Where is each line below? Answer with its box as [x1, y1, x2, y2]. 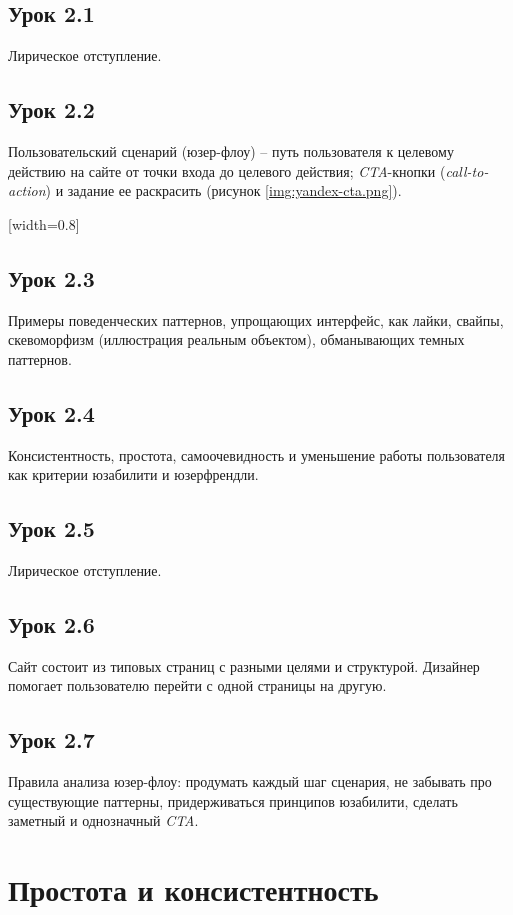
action [8, 180, 46, 201]
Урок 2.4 [8, 397, 95, 428]
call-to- [445, 160, 489, 181]
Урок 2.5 [8, 513, 95, 544]
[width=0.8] [8, 213, 80, 234]
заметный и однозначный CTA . [8, 810, 199, 831]
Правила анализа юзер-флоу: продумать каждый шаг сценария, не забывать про [8, 771, 492, 792]
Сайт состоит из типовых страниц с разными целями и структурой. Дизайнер [8, 655, 480, 676]
